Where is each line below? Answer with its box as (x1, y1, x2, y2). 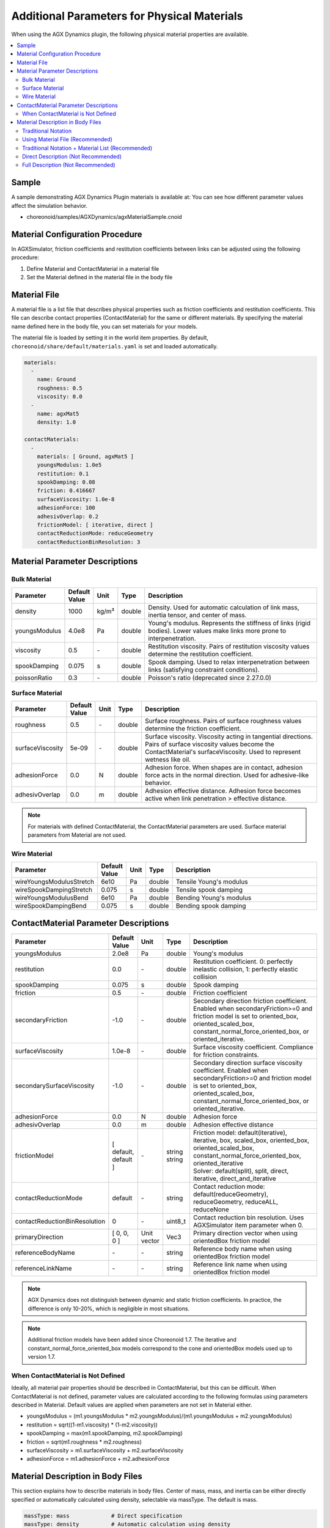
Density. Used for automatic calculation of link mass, (147, 603, 299, 611)
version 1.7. (28, 1353, 56, 1361)
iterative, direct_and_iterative (193, 1174, 276, 1183)
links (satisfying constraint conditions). (147, 665, 260, 674)
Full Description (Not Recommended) (22, 161, 116, 169)
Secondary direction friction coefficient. (193, 996, 308, 1005)
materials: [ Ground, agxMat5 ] (37, 453, 134, 460)
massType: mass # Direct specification (24, 1512, 183, 1519)
